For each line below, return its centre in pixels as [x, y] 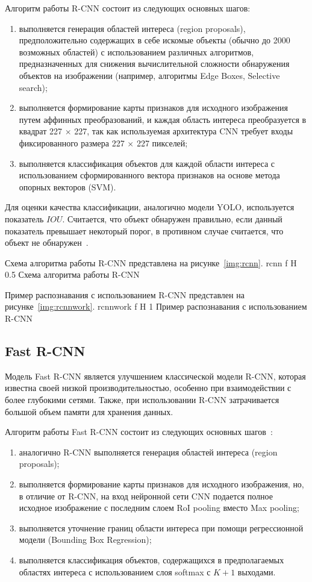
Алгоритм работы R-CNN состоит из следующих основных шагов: [128, 8]
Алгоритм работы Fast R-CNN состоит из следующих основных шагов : [139, 432]
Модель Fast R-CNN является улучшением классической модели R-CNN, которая [155, 376]
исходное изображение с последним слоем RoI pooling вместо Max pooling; [159, 508]
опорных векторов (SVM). [67, 186]
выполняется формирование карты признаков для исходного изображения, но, [161, 484]
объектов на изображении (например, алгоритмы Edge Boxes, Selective [149, 75]
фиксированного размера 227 [72, 142]
